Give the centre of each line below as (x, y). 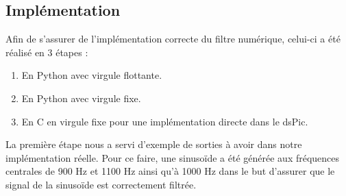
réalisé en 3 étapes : (47, 52)
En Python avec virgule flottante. (92, 75)
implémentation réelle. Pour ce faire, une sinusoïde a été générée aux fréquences (173, 157)
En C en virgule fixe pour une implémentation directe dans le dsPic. (165, 121)
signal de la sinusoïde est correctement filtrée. (101, 184)
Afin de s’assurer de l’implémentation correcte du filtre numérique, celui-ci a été (173, 39)
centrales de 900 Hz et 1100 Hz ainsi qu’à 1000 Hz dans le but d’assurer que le (170, 171)
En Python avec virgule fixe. (81, 98)
